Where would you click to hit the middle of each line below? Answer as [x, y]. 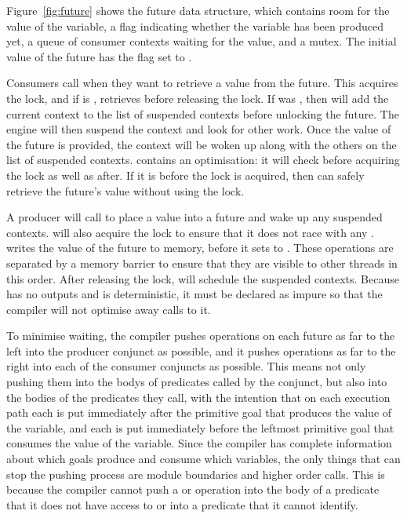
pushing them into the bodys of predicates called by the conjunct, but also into [197, 382]
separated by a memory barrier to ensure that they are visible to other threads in [202, 263]
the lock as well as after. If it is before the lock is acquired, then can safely [185, 175]
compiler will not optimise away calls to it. [109, 309]
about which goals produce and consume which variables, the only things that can [203, 459]
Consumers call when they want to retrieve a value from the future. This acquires [202, 83]
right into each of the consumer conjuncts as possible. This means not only [186, 366]
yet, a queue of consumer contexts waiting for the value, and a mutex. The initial [202, 41]
